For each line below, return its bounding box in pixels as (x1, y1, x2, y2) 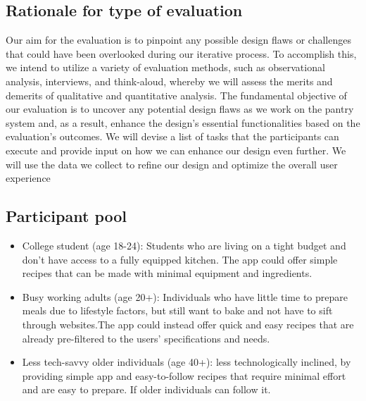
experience (6, 171, 51, 185)
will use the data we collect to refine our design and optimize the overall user (6, 156, 338, 171)
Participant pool (6, 205, 127, 227)
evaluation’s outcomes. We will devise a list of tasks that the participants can (6, 129, 339, 144)
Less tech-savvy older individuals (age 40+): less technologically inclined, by (22, 354, 351, 369)
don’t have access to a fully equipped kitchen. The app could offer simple (22, 252, 338, 266)
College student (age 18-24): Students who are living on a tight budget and (22, 237, 346, 252)
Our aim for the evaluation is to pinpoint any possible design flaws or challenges (6, 32, 351, 47)
